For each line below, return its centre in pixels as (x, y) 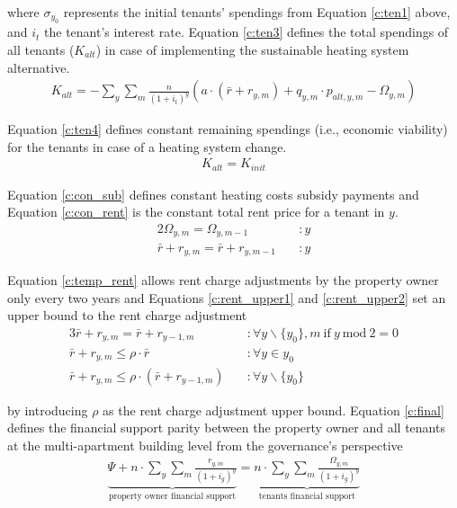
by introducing (48, 410)
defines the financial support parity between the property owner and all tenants (226, 428)
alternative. (39, 67)
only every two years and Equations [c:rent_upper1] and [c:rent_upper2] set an (227, 297)
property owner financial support (172, 496)
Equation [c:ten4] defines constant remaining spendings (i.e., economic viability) (228, 129)
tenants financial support (307, 496)
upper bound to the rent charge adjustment (127, 315)
